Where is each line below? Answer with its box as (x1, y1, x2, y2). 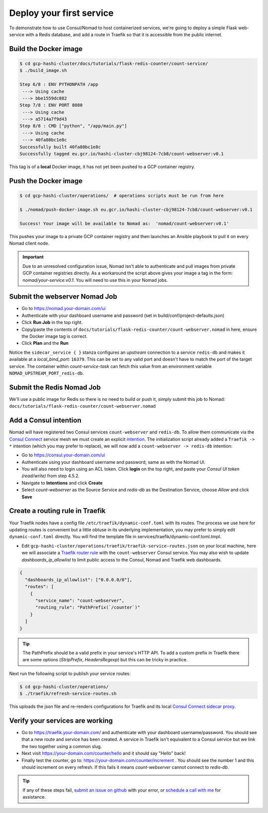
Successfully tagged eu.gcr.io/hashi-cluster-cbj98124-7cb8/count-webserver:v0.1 (19, 151, 224, 157)
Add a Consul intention (9, 416, 81, 425)
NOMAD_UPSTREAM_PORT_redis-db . (9, 370, 84, 376)
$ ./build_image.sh (19, 67, 67, 73)
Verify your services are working (9, 716, 113, 725)
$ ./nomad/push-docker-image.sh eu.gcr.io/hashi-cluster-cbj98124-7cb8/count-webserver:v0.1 (19, 206, 253, 212)
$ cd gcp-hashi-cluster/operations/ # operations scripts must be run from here (19, 193, 224, 198)
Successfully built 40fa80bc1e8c (19, 144, 101, 150)
